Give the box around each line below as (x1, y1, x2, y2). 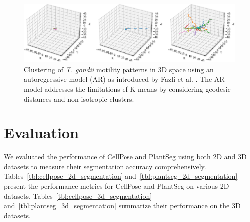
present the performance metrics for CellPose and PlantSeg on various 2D (4, 181, 229, 191)
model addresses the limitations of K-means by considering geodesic (24, 83, 231, 94)
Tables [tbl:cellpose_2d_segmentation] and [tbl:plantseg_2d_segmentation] (4, 171, 238, 181)
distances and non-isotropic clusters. (24, 93, 134, 104)
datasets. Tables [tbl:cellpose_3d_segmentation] (4, 190, 152, 201)
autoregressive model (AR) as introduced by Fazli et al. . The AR (24, 74, 225, 84)
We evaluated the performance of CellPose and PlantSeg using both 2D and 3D (4, 151, 247, 162)
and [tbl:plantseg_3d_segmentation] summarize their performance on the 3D (4, 200, 241, 211)
